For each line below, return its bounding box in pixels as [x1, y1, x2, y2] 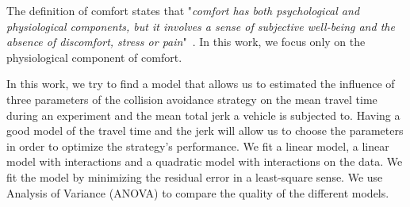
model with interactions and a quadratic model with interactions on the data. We [6, 153, 403, 170]
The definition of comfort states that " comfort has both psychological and [6, 2, 360, 18]
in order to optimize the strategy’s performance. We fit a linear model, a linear [6, 137, 389, 154]
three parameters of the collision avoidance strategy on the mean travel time [6, 90, 377, 107]
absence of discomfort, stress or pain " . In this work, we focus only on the [6, 33, 366, 50]
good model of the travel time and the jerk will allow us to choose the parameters [6, 122, 404, 139]
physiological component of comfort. [6, 48, 182, 65]
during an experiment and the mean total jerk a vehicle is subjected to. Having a [6, 106, 400, 123]
